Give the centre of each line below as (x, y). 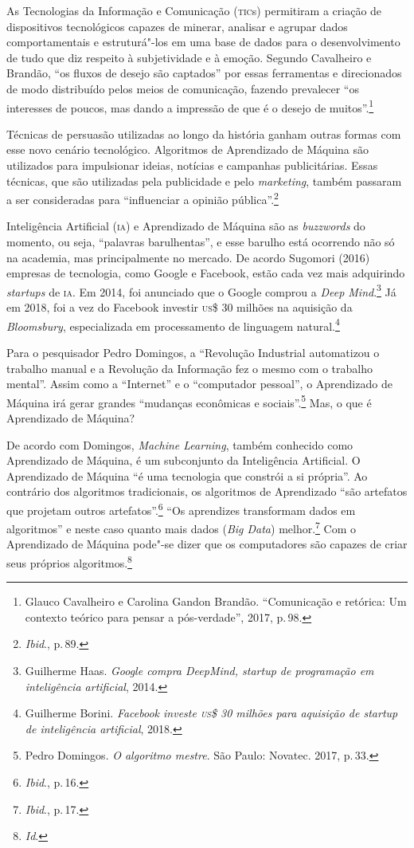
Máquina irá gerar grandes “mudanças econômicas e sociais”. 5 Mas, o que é (189, 401)
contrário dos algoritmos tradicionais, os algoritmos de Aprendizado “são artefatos (207, 491)
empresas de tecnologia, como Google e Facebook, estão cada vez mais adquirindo (206, 273)
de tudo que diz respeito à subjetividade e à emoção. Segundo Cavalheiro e (189, 57)
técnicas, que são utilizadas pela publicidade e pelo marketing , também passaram (204, 181)
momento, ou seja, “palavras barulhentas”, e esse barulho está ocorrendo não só (201, 242)
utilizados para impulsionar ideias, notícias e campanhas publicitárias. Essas (192, 165)
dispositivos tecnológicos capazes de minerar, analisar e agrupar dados (177, 26)
